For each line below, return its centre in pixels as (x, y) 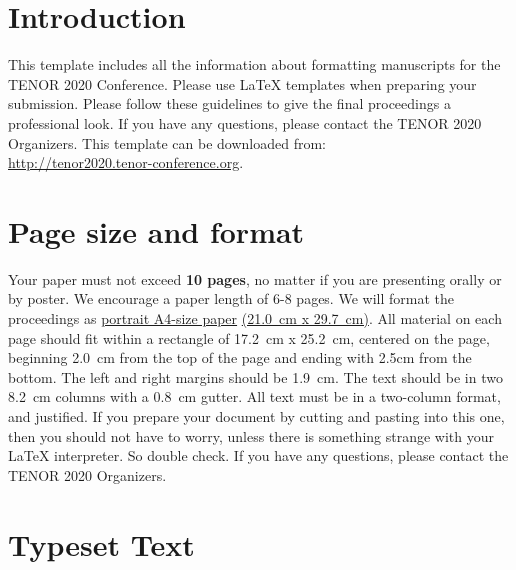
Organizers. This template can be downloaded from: (167, 142)
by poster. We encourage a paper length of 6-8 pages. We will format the (231, 298)
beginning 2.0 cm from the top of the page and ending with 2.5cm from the (240, 357)
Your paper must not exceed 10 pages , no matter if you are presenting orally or (255, 278)
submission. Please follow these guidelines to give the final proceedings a (229, 103)
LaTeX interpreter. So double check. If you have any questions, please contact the (258, 455)
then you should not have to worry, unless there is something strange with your (251, 435)
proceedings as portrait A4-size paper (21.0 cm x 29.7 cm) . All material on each (255, 318)
